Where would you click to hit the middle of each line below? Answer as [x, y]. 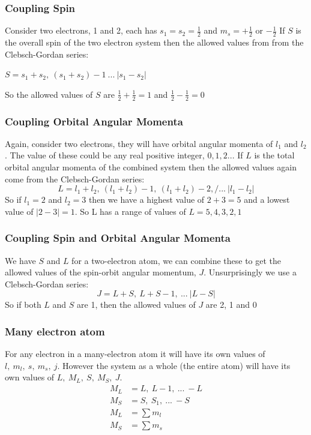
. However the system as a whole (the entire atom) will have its [174, 365]
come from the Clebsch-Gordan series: [75, 178]
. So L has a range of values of [130, 211]
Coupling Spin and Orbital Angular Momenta [118, 238]
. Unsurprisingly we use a [250, 272]
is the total [274, 155]
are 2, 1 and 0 [231, 304]
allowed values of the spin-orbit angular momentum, [101, 272]
